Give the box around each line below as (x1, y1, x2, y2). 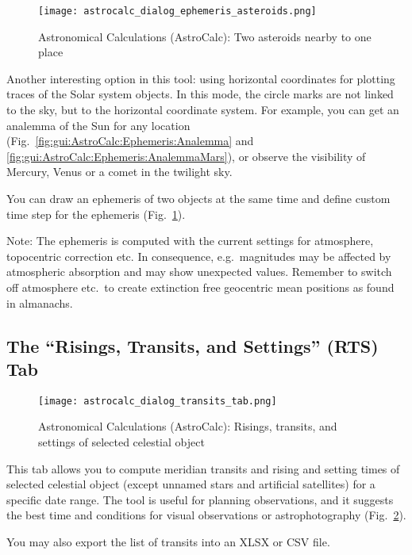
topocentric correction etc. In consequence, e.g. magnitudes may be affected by (6, 247, 391, 264)
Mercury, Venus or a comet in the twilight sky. (6, 163, 233, 180)
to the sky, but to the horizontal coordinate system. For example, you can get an (6, 101, 399, 118)
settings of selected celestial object (38, 434, 205, 450)
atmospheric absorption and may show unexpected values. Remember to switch (6, 263, 392, 280)
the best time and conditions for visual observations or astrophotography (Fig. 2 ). (6, 507, 406, 523)
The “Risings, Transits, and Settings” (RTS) (6, 333, 379, 358)
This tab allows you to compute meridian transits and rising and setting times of (6, 460, 400, 477)
